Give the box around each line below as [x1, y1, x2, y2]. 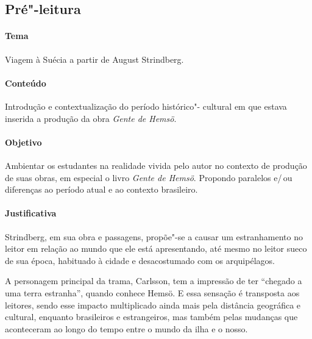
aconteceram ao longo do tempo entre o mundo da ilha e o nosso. [5, 322, 248, 335]
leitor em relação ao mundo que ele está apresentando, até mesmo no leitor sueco [5, 242, 307, 255]
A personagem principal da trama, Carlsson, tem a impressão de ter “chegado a [5, 274, 302, 287]
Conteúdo [5, 76, 46, 89]
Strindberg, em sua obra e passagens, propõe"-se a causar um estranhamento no [5, 230, 303, 243]
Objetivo [5, 135, 42, 148]
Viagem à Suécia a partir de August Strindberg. [5, 52, 184, 65]
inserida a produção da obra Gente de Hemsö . [5, 112, 177, 124]
